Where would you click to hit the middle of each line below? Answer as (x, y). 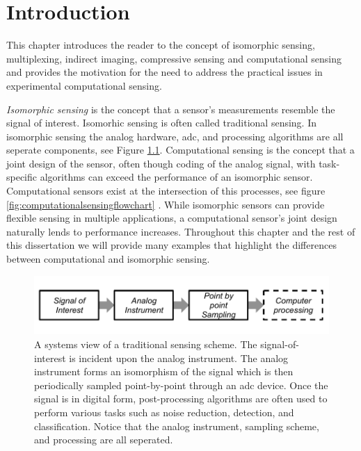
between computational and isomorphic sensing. (108, 259)
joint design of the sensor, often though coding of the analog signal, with (161, 163)
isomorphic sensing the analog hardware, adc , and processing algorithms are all (175, 136)
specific (22, 177)
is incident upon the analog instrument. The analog (179, 358)
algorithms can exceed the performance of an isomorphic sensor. (176, 177)
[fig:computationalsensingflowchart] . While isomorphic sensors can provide (166, 204)
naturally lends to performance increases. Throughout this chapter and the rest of (181, 231)
